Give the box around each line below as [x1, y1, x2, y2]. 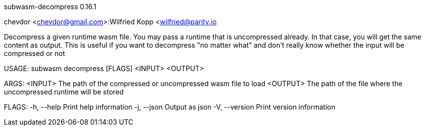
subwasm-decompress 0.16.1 [4, 2, 96, 11]
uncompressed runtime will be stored [4, 88, 124, 96]
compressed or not [4, 49, 65, 57]
